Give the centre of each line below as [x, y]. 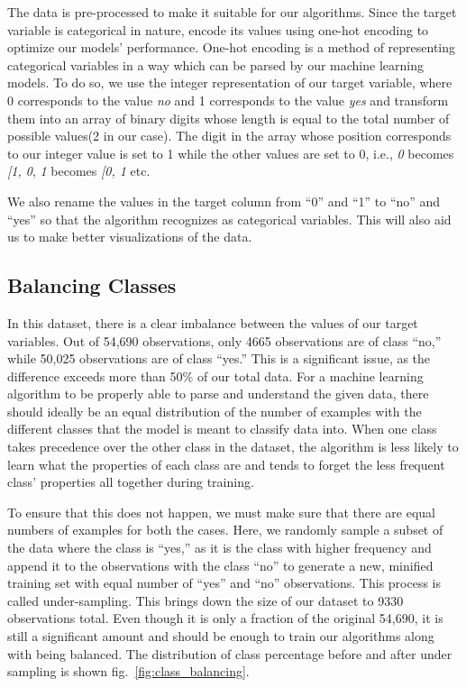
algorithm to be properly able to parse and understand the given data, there [218, 394]
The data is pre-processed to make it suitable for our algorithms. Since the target [232, 12]
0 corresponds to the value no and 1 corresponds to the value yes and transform [228, 100]
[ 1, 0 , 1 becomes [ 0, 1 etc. [79, 171]
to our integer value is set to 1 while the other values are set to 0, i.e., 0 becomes [231, 153]
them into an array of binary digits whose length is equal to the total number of [228, 118]
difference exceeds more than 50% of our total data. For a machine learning [215, 376]
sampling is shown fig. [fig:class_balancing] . [128, 671]
